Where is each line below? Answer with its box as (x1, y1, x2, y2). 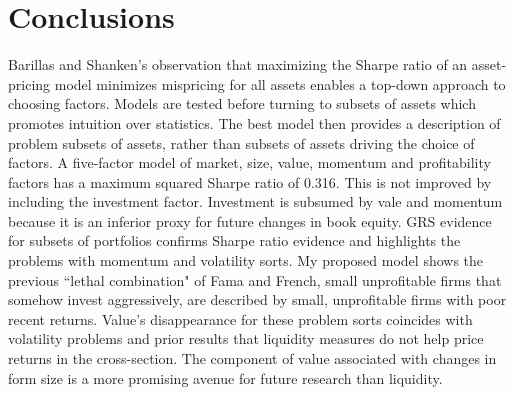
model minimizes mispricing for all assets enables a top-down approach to (54, 73, 506, 94)
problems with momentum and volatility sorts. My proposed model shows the (8, 250, 484, 271)
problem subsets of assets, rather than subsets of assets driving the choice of (8, 132, 475, 153)
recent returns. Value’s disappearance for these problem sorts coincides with (8, 308, 473, 329)
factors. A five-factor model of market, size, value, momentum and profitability (8, 152, 491, 173)
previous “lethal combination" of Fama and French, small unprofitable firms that (8, 269, 502, 290)
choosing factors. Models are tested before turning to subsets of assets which (8, 93, 476, 114)
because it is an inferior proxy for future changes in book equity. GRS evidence (8, 210, 492, 231)
